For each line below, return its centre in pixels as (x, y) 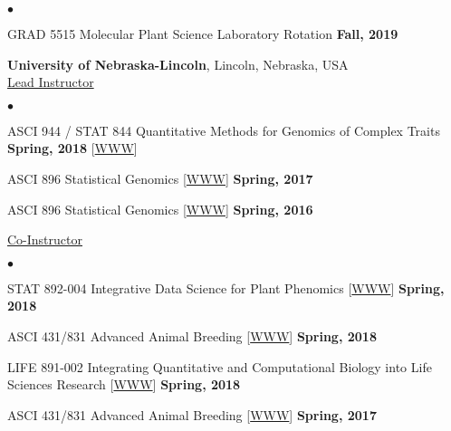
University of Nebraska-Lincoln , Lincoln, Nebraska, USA (178, 64)
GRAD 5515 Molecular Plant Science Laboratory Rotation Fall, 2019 (203, 34)
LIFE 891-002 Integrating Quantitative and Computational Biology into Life (220, 366)
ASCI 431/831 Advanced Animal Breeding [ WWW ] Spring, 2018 (192, 335)
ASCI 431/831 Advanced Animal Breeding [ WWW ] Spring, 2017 (192, 414)
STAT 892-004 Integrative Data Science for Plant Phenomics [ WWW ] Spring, (226, 287)
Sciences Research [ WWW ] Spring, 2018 (124, 384)
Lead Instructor (51, 82)
